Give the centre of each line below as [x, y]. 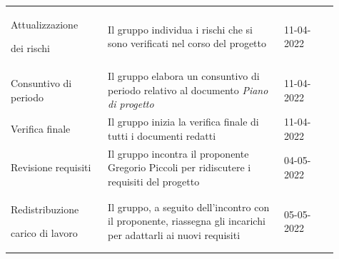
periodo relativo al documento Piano [188, 90]
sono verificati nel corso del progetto [187, 43]
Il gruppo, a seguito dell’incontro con [189, 207]
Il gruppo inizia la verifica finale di [183, 122]
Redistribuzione [45, 209]
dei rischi [30, 48]
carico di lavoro [44, 233]
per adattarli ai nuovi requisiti [174, 235]
